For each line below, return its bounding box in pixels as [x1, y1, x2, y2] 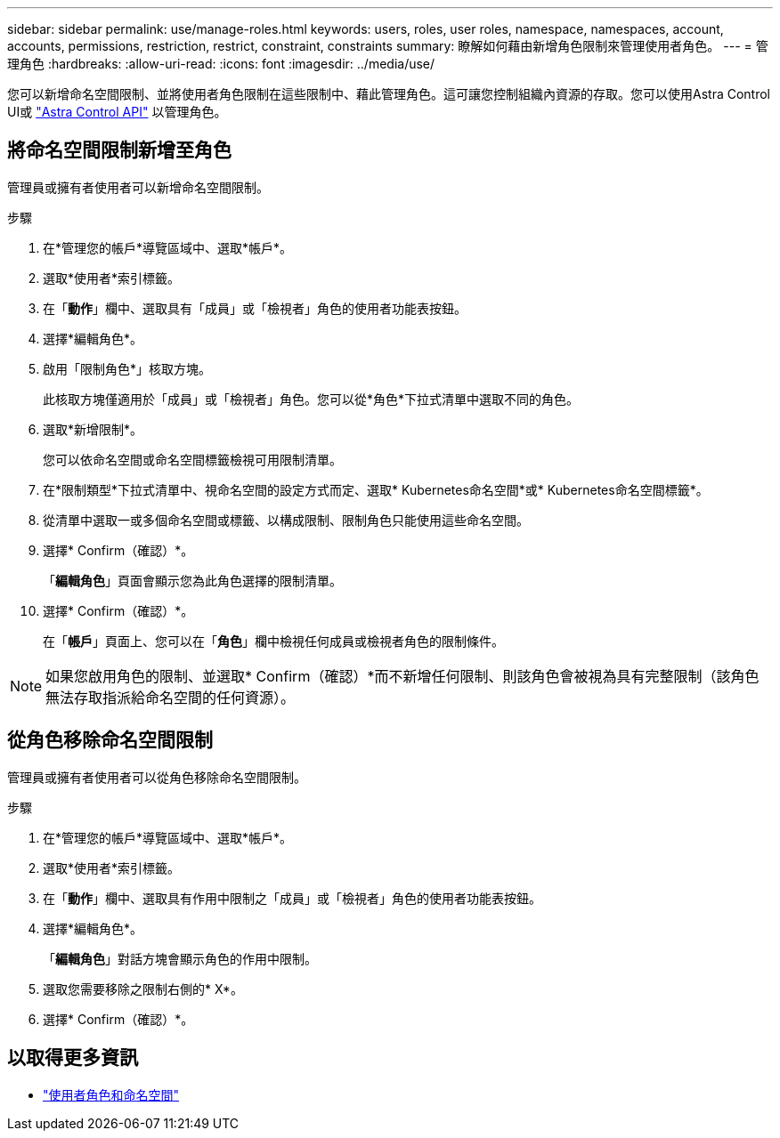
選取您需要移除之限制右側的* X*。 [43, 981, 243, 997]
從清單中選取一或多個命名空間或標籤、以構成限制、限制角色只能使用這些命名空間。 [43, 512, 529, 528]
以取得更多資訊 [7, 1046, 138, 1069]
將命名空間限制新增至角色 [7, 139, 232, 162]
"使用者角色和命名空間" [43, 1086, 180, 1102]
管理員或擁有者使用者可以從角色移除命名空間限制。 [7, 769, 306, 785]
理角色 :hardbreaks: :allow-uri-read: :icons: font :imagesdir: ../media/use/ [7, 56, 435, 71]
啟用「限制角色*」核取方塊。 [43, 360, 212, 376]
